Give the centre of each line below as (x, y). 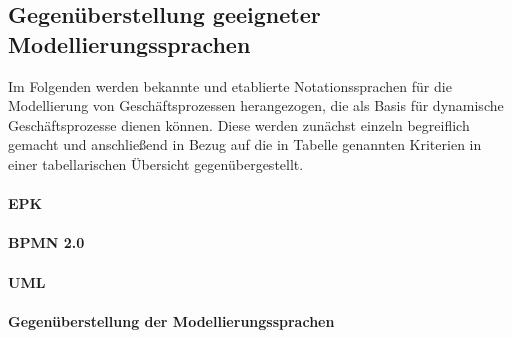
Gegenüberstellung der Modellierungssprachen (171, 320)
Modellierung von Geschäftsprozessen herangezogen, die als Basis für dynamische (256, 105)
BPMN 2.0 (46, 242)
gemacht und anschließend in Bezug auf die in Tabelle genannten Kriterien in (245, 144)
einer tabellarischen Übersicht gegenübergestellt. (156, 163)
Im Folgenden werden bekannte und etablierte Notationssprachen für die (230, 85)
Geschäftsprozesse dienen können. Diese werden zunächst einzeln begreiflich (239, 124)
